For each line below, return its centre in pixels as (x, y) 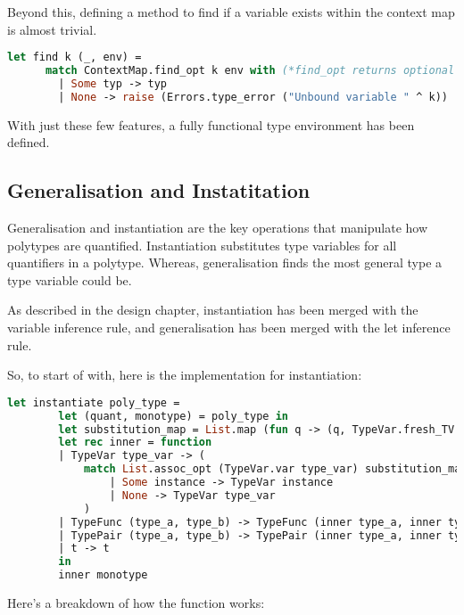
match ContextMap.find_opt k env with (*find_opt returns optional (250, 71)
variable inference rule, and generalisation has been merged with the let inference (229, 328)
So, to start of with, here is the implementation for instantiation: (185, 375)
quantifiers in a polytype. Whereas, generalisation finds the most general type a (225, 262)
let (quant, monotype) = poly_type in (174, 416)
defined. (29, 142)
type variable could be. (70, 279)
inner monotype (103, 575)
